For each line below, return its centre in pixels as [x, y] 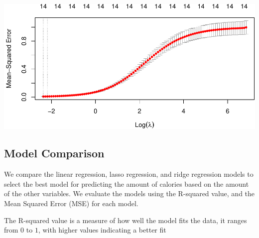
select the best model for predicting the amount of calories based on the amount [127, 183]
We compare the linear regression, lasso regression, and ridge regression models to [129, 174]
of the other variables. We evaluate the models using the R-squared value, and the [129, 193]
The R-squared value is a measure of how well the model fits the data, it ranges [126, 220]
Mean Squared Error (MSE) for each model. [71, 203]
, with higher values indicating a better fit [102, 230]
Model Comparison [54, 153]
